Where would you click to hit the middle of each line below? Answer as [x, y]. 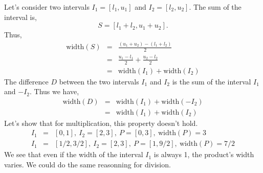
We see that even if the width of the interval [74, 154]
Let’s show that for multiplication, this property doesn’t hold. [101, 123]
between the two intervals [99, 81]
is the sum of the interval [212, 81]
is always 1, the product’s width [204, 154]
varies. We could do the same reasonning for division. [87, 165]
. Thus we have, [54, 91]
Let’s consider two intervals [47, 7]
